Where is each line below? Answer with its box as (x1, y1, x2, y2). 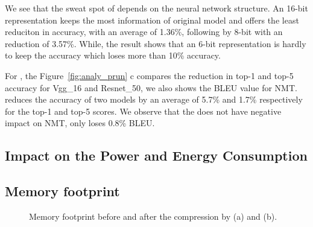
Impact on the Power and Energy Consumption (5, 146, 308, 165)
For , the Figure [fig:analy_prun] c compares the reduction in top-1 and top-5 (5, 69, 294, 82)
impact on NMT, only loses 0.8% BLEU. (5, 117, 155, 129)
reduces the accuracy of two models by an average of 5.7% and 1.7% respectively (5, 93, 303, 106)
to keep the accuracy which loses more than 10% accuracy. (5, 49, 221, 62)
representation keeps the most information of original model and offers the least (5, 13, 299, 26)
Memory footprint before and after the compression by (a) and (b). (29, 209, 277, 222)
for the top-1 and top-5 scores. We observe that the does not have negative (5, 104, 282, 117)
